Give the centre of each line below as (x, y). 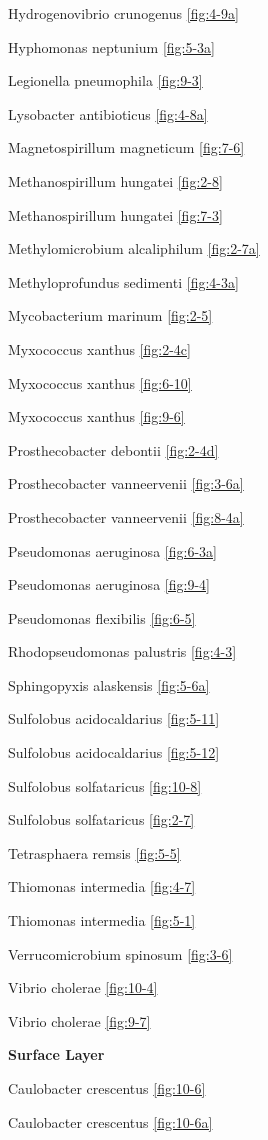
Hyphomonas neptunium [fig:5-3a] (112, 46)
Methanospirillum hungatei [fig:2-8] (115, 180)
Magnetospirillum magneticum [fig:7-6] (126, 147)
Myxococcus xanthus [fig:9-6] (96, 416)
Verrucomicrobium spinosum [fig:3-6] (120, 953)
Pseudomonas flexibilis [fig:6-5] (102, 617)
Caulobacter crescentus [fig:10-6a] (110, 1121)
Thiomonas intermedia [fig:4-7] (102, 886)
